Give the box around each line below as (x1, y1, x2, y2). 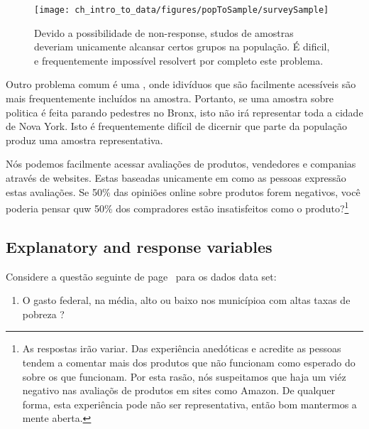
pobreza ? (22, 306, 65, 321)
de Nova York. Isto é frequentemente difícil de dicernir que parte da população (6, 119, 347, 134)
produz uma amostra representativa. (6, 132, 163, 147)
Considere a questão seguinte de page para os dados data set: (6, 268, 277, 283)
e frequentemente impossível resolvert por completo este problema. (34, 53, 324, 67)
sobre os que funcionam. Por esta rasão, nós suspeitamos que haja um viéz (22, 369, 346, 384)
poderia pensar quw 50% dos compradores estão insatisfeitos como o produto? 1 (6, 199, 349, 215)
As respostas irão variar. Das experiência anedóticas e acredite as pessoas (22, 341, 341, 356)
